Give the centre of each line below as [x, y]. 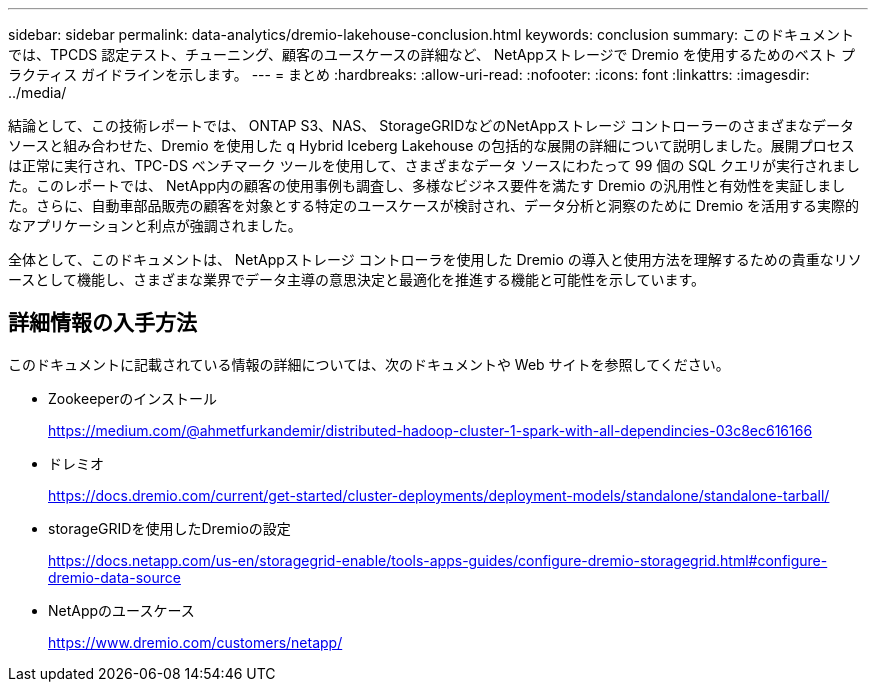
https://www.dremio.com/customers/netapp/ [195, 642]
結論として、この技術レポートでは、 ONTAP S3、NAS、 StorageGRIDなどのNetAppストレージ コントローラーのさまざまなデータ [431, 125]
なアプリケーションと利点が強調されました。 [155, 225]
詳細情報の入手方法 [102, 323]
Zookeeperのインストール [133, 398]
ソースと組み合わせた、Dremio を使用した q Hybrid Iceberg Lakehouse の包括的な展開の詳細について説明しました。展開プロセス [431, 145]
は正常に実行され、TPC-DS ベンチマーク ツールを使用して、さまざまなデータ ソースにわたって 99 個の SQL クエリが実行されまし [434, 165]
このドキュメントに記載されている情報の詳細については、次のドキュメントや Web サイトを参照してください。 [369, 364]
